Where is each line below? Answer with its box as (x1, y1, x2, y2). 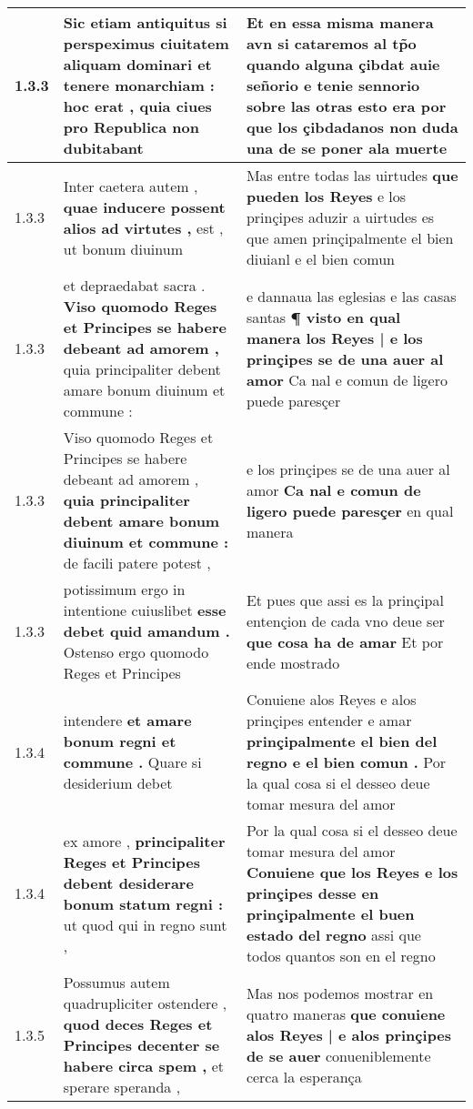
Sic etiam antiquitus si (63, 12, 227, 33)
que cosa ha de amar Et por (246, 630, 444, 652)
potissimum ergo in (63, 579, 186, 600)
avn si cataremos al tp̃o (246, 33, 417, 54)
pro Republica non (63, 116, 199, 137)
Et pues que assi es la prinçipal (246, 589, 444, 610)
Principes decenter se (63, 1034, 220, 1055)
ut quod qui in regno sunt (63, 913, 227, 935)
